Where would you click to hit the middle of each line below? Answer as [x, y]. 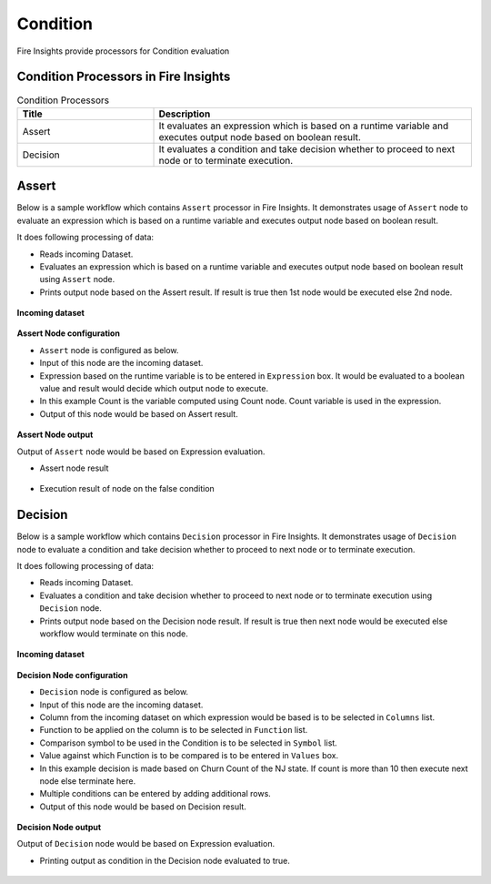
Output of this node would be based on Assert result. [139, 413]
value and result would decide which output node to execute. [154, 389]
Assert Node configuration [68, 333]
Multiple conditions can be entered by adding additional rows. [155, 794]
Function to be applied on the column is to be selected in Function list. [174, 730]
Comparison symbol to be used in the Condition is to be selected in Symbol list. [189, 743]
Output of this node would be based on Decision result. [143, 807]
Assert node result [74, 468]
